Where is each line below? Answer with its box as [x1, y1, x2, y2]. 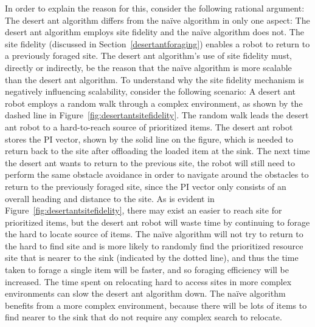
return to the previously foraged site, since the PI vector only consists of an [5, 180, 286, 192]
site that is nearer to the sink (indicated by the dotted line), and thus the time [5, 251, 299, 264]
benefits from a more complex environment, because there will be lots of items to [5, 298, 307, 311]
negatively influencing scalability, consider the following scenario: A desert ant [5, 85, 296, 98]
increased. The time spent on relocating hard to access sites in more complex [5, 275, 292, 288]
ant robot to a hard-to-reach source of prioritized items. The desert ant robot [5, 120, 293, 133]
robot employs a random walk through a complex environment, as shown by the [5, 96, 303, 109]
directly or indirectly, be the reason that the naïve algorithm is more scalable [5, 61, 292, 73]
